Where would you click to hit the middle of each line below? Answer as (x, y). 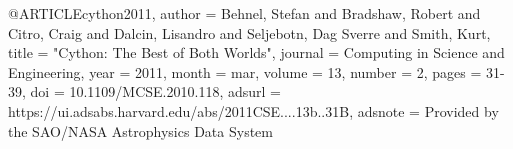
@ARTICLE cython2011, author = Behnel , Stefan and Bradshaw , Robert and (244, 13)
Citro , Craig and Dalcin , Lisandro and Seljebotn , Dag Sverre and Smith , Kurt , (249, 32)
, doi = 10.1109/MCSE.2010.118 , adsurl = (151, 91)
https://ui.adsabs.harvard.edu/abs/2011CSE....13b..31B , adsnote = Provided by (253, 110)
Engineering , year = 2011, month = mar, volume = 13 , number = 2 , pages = (245, 71)
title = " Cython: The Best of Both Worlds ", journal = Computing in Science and (256, 52)
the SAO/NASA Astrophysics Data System (140, 130)
